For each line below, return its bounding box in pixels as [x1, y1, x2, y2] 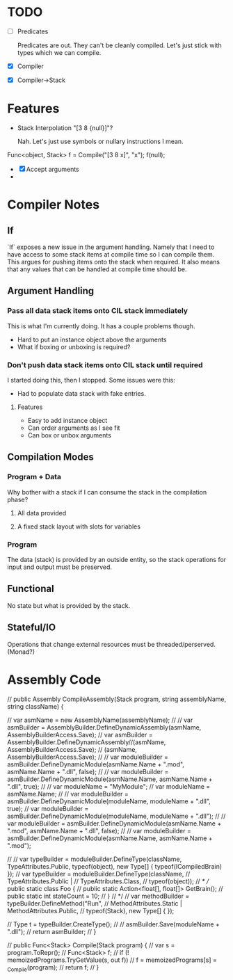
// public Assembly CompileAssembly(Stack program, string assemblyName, [7, 695, 227, 703]
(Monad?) [7, 648, 35, 656]
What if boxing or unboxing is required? [17, 342, 131, 351]
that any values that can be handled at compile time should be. [7, 265, 187, 273]
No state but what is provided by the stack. [7, 601, 131, 609]
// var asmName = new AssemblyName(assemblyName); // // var [7, 716, 193, 724]
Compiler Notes [7, 197, 99, 213]
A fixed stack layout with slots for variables [17, 522, 141, 531]
